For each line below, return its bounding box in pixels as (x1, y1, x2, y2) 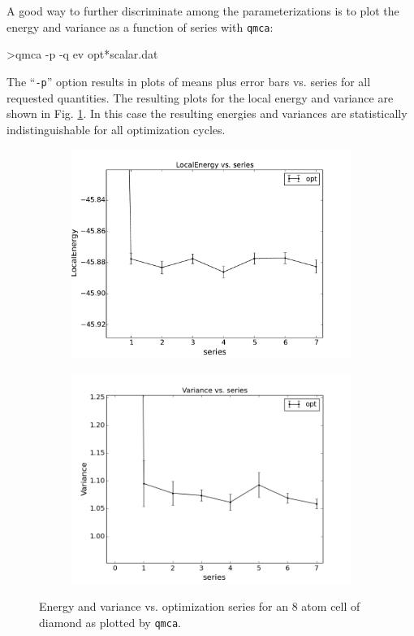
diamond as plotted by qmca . (39, 614, 181, 631)
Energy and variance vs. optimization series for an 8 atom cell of (39, 598, 360, 615)
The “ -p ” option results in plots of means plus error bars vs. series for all (6, 72, 371, 89)
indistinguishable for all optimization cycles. (6, 120, 226, 137)
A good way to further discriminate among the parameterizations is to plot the (6, 2, 399, 19)
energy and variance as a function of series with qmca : (6, 18, 274, 35)
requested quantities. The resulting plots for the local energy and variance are (6, 89, 394, 106)
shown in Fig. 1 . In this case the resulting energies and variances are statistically (6, 105, 408, 122)
